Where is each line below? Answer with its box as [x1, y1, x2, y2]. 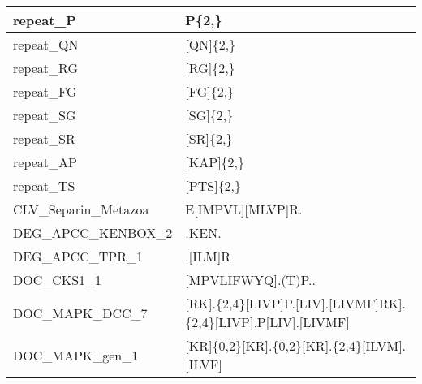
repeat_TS [13, 176, 75, 195]
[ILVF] [185, 355, 222, 373]
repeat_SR [13, 129, 75, 148]
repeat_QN [13, 35, 79, 54]
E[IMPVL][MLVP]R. [185, 200, 303, 218]
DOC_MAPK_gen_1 [13, 345, 139, 365]
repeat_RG [13, 58, 78, 77]
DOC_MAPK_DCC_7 [13, 303, 148, 322]
